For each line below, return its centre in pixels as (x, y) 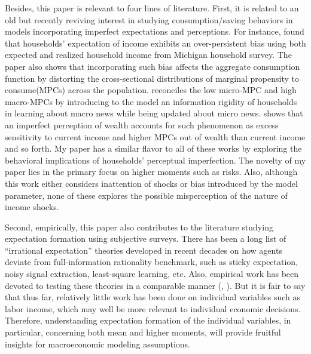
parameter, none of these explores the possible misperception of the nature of (146, 195)
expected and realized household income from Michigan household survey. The (148, 55)
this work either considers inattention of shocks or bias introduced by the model (151, 183)
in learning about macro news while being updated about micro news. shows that (154, 113)
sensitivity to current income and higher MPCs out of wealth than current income (155, 136)
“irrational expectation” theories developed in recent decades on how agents (144, 250)
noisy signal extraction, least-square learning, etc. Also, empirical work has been (152, 274)
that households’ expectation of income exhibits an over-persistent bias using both (155, 43)
